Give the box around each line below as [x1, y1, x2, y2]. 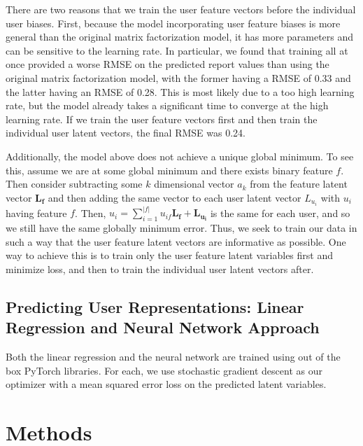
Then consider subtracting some [6, 176, 143, 191]
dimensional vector [154, 176, 234, 191]
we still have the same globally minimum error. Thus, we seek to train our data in [6, 221, 357, 235]
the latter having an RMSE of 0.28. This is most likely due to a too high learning [6, 84, 355, 99]
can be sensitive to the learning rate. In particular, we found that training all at [6, 43, 348, 57]
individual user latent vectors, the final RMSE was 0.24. [6, 125, 245, 140]
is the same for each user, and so [210, 205, 350, 220]
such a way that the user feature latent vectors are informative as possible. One [6, 234, 346, 249]
